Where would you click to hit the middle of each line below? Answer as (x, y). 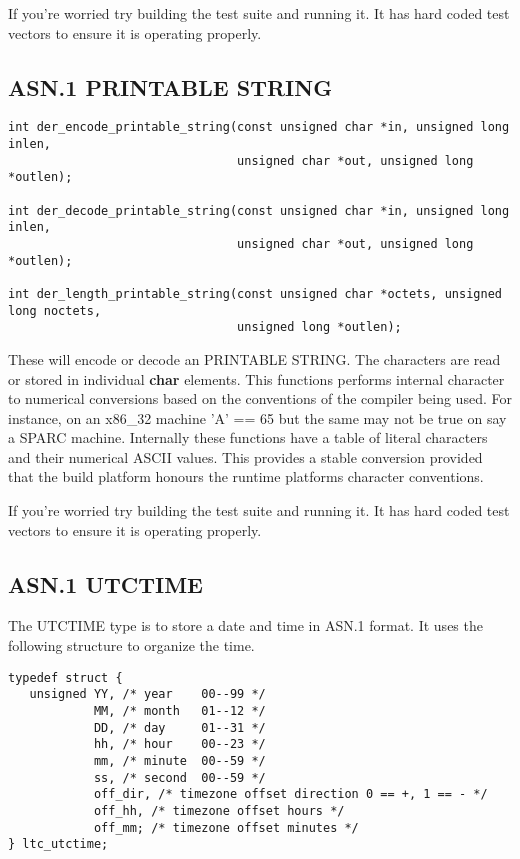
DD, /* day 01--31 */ (179, 727)
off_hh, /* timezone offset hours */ (219, 810)
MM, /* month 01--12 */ (179, 710)
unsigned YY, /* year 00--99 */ (147, 694)
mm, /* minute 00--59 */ (179, 760)
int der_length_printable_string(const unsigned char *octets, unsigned (255, 293)
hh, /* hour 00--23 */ (179, 744)
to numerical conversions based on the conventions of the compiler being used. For (260, 398)
